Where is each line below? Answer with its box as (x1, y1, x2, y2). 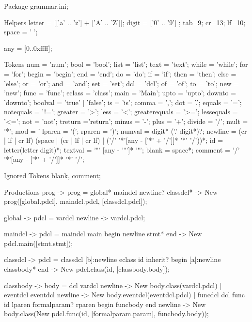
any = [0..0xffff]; (4, 43, 52, 53)
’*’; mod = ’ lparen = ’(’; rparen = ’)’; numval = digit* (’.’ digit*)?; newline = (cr (4, 125, 247, 136)
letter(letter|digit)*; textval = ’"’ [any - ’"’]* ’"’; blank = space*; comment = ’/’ (4, 144, 240, 154)
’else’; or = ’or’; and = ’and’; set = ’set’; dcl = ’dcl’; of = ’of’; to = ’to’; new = (4, 78, 239, 88)
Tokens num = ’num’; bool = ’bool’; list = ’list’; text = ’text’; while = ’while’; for (4, 59, 248, 69)
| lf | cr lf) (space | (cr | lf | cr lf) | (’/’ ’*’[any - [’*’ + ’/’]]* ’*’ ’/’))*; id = (4, 135, 223, 145)
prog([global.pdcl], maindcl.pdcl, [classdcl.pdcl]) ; (4, 196, 147, 206)
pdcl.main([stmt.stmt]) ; (4, 238, 73, 248)
